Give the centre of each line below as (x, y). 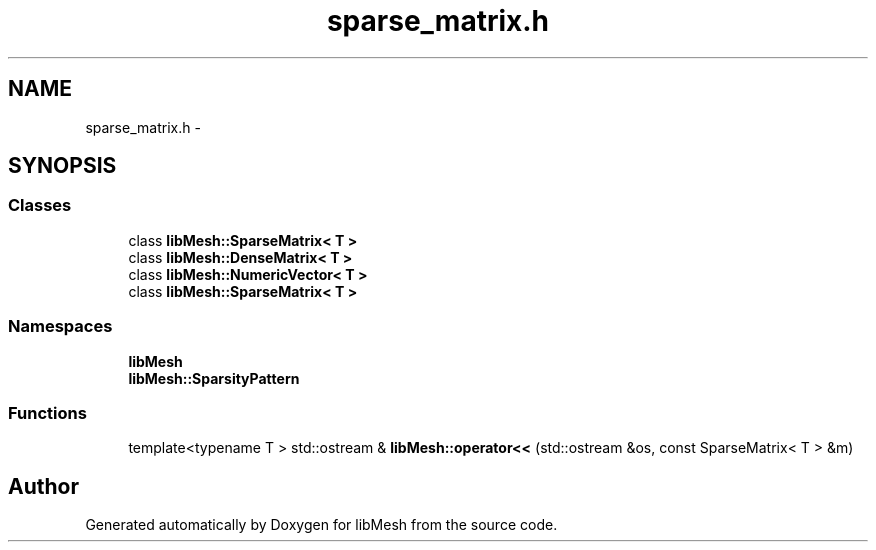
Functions (47, 412)
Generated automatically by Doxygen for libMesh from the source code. (321, 525)
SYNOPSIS (62, 166)
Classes (40, 205)
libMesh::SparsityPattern (214, 378)
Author (43, 486)
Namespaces (60, 326)
